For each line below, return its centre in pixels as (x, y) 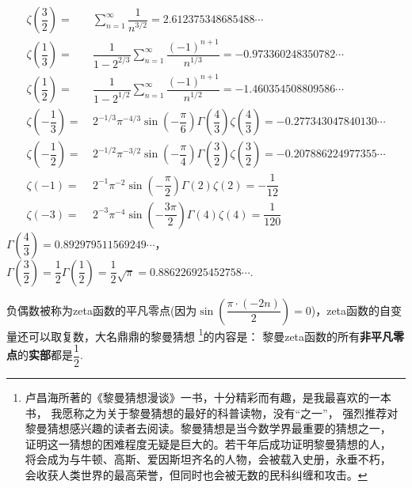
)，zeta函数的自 (351, 310)
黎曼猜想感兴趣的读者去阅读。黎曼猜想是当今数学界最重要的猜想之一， (208, 428)
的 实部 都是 (45, 355)
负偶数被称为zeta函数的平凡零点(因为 (102, 310)
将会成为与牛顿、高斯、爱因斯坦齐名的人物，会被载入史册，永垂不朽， (208, 459)
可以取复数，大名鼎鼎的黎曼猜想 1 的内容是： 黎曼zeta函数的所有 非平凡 (211, 335)
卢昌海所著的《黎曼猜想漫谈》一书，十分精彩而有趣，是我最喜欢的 (197, 397)
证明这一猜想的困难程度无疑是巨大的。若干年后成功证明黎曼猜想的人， (208, 443)
